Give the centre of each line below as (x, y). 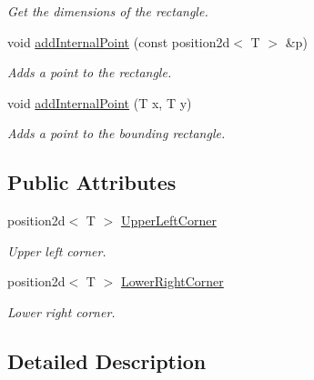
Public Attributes (92, 182)
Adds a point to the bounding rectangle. (116, 133)
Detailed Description (107, 360)
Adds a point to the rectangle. (90, 72)
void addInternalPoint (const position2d (119, 41)
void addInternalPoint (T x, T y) (100, 102)
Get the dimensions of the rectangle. (108, 11)
